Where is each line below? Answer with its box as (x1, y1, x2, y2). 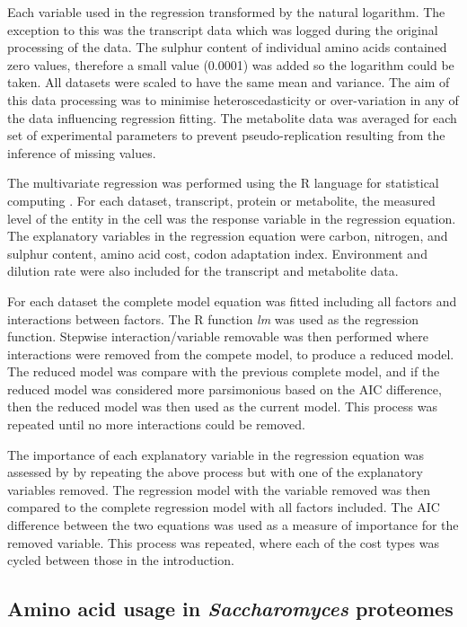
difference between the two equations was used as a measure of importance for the (7, 516, 459, 534)
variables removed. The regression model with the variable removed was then (7, 480, 431, 499)
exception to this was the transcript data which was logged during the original (7, 20, 438, 39)
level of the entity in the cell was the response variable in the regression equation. (7, 208, 456, 227)
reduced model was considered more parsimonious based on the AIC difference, (7, 379, 442, 398)
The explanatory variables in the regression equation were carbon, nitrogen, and (7, 226, 448, 245)
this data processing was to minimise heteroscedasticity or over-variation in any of (7, 90, 459, 109)
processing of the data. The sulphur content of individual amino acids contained (7, 38, 447, 57)
